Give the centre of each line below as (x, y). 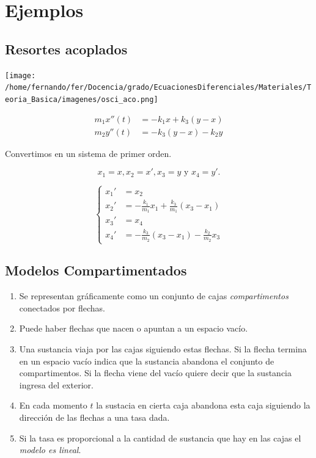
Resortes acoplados (66, 49)
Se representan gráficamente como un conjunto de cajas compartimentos (154, 296)
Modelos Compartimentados (96, 270)
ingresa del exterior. (56, 384)
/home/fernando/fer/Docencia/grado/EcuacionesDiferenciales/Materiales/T (158, 88)
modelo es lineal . (50, 450)
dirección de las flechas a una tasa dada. (94, 417)
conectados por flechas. (62, 307)
